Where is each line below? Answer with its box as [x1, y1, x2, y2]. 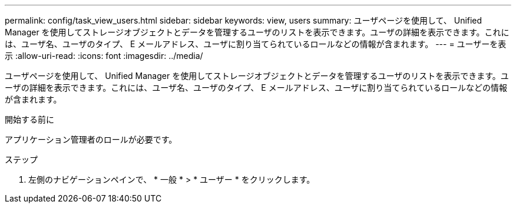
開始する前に [5, 114, 54, 124]
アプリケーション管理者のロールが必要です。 [5, 134, 177, 144]
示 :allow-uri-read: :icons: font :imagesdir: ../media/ [5, 51, 203, 61]
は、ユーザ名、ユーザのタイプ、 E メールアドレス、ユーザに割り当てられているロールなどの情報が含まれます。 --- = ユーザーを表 [5, 39, 507, 49]
